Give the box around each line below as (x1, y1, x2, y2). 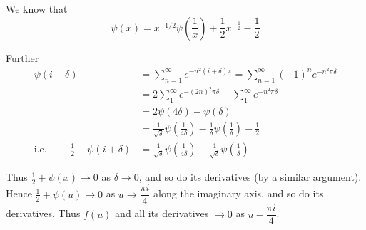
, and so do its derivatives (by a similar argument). (138, 169, 362, 184)
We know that (6, 1, 68, 16)
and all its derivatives (115, 206, 209, 221)
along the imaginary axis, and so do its (153, 186, 324, 201)
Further (6, 50, 39, 65)
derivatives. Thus (6, 206, 81, 221)
